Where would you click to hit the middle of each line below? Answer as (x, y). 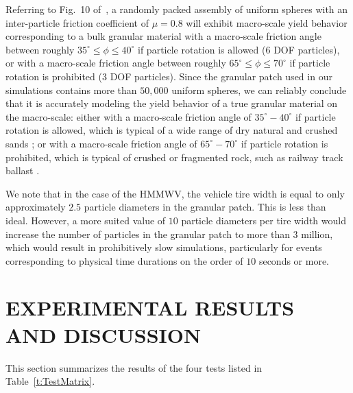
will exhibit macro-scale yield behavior (267, 22)
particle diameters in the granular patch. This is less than (205, 207)
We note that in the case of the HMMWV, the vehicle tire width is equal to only (175, 193)
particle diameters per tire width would (264, 220)
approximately (36, 207)
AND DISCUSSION (104, 334)
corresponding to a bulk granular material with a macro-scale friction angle (163, 36)
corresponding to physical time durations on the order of (124, 260)
